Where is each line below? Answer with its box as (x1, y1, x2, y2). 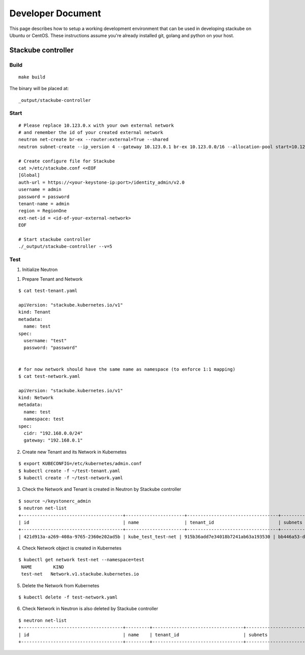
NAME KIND (21, 564, 65, 570)
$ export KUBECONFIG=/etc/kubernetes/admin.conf (18, 461, 142, 467)
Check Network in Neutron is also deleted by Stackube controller (22, 606, 159, 612)
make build (18, 74, 46, 80)
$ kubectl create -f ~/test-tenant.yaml (18, 468, 120, 474)
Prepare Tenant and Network (22, 276, 83, 282)
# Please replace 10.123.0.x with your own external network (18, 122, 174, 128)
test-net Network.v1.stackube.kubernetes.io (21, 571, 139, 577)
